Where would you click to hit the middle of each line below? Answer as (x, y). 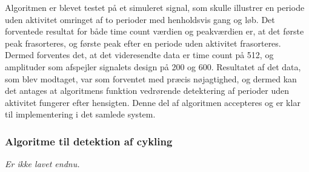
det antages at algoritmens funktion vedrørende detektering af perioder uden (147, 91)
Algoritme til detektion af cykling (89, 141)
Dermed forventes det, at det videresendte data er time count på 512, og (139, 55)
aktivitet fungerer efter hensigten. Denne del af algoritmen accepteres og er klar (153, 102)
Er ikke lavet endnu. (42, 164)
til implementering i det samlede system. (80, 114)
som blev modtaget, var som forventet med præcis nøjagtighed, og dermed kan (151, 78)
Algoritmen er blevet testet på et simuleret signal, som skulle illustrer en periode (155, 7)
